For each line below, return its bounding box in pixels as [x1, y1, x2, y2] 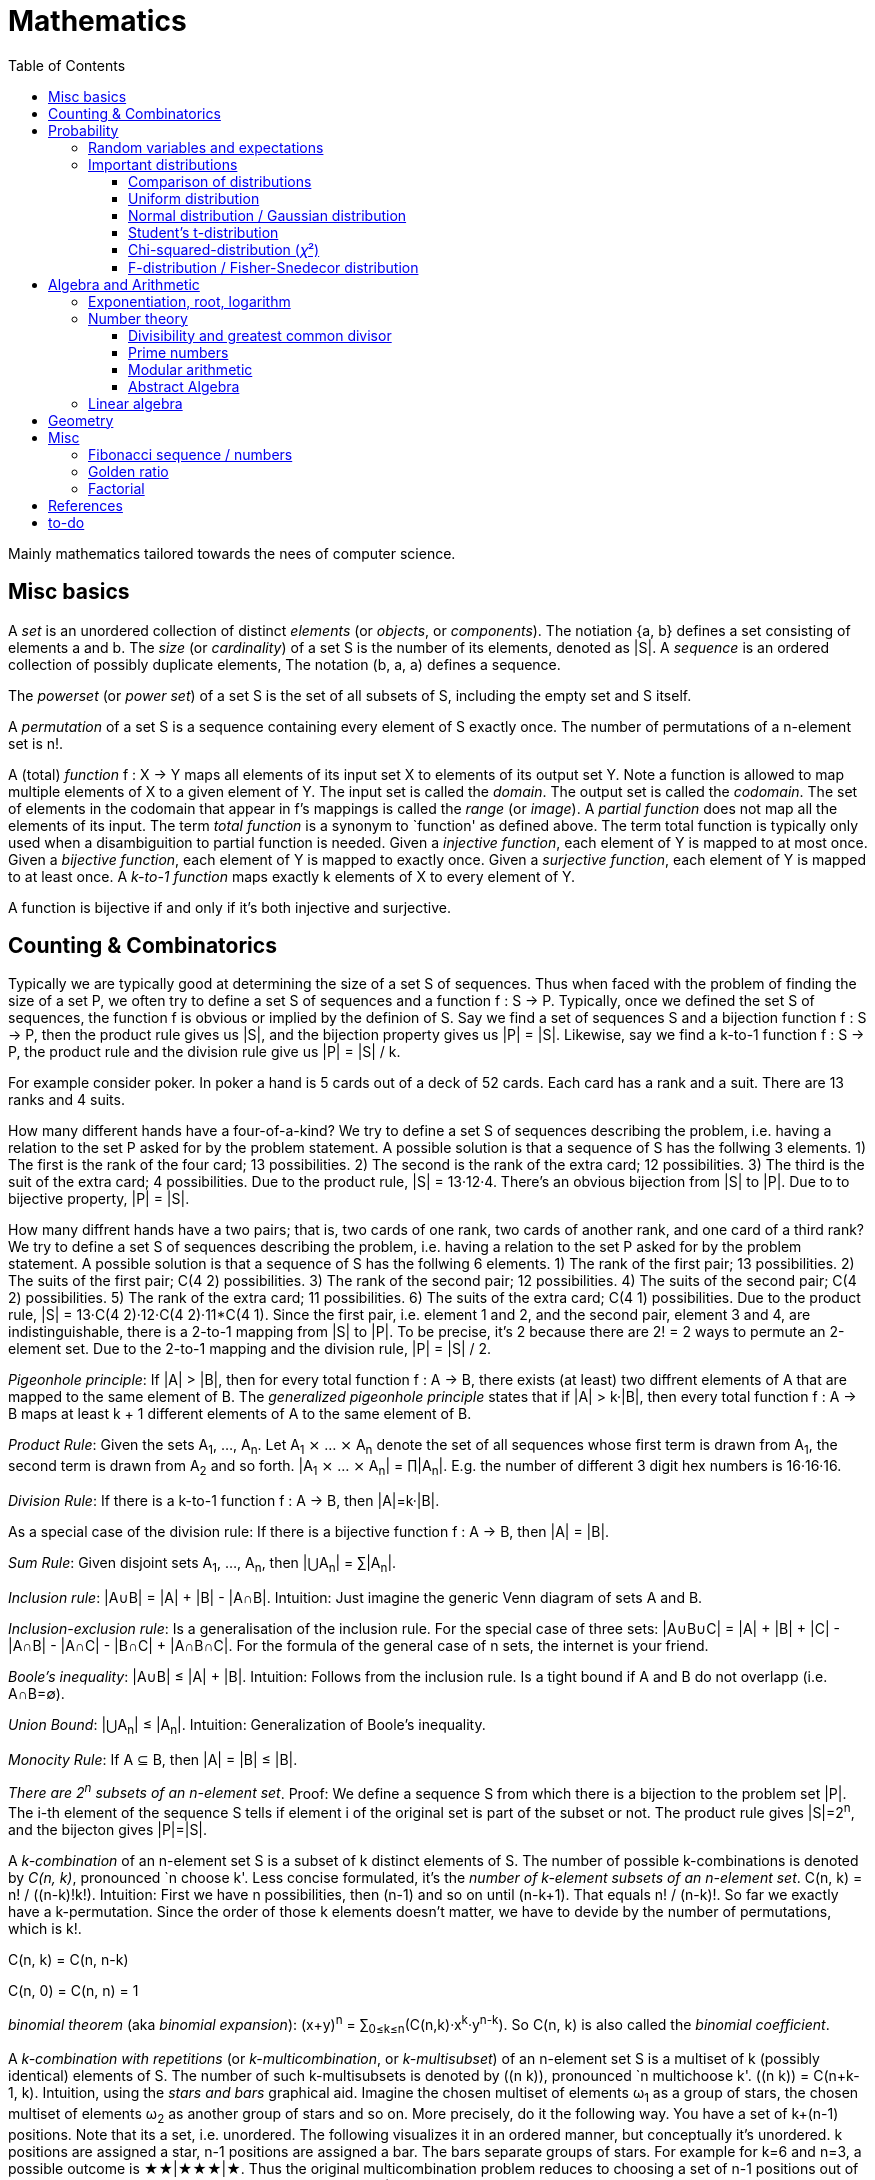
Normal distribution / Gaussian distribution [128, 206, 407, 224]
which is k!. [8, 1919, 82, 1937]
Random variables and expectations [88, 138, 324, 156]
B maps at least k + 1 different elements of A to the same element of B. [8, 1405, 472, 1423]
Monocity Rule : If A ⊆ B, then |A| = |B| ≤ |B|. [8, 1750, 298, 1768]
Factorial [88, 479, 145, 497]
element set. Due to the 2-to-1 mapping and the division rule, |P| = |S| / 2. [8, 1340, 492, 1358]
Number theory [88, 309, 188, 327]
